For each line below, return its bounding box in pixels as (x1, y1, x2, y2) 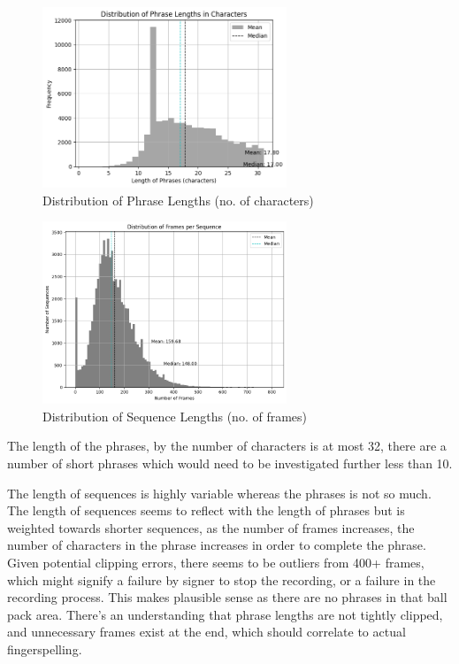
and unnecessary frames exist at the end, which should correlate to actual (7, 622, 406, 641)
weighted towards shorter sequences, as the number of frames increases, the (7, 518, 415, 537)
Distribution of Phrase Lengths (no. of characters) (42, 190, 314, 209)
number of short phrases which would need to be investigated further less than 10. (7, 454, 453, 472)
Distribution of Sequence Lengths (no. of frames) (42, 406, 307, 425)
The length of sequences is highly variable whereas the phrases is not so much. (7, 483, 432, 502)
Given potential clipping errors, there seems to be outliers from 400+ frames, (7, 552, 425, 571)
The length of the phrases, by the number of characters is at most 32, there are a (7, 436, 447, 455)
